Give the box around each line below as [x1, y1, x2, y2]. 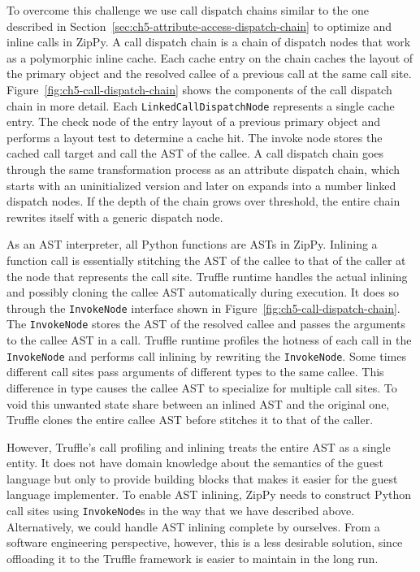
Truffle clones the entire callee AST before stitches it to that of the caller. [6, 411, 374, 428]
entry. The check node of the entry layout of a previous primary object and [6, 113, 380, 130]
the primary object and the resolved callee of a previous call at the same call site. [6, 65, 412, 82]
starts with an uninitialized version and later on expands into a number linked [6, 176, 396, 193]
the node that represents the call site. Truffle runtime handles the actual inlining [6, 267, 408, 284]
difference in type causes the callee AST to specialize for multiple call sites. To [6, 379, 397, 396]
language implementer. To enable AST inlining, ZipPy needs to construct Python [6, 486, 412, 503]
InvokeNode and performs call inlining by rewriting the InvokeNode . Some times [6, 347, 406, 364]
